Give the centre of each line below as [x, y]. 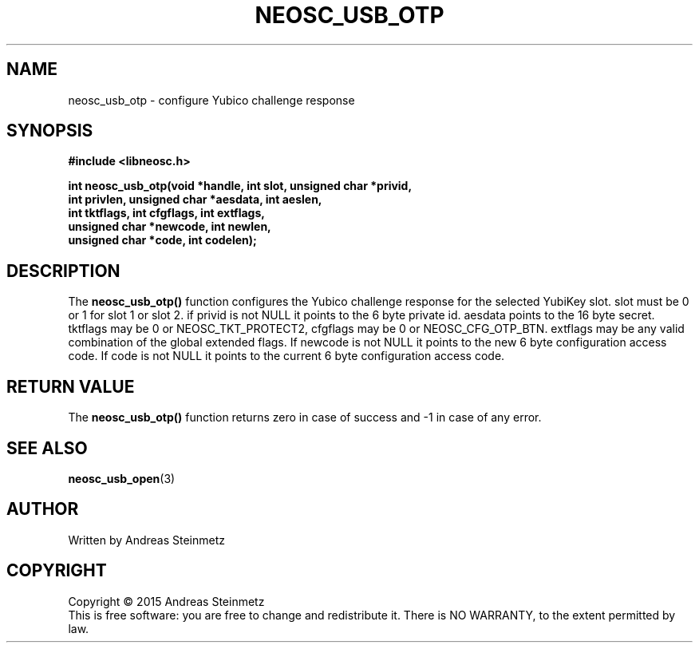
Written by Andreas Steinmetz [147, 540]
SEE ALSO [47, 448]
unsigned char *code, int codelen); [162, 240]
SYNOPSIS [50, 131]
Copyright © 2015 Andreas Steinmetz [166, 601]
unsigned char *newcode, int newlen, [170, 227]
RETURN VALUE [71, 386]
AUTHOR [43, 509]
